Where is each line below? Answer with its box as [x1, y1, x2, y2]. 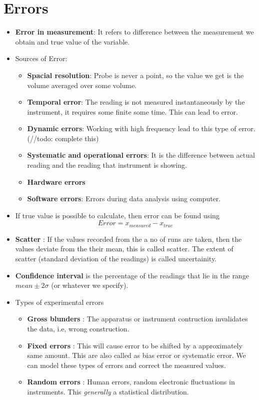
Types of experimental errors [15, 296, 104, 307]
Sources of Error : [15, 53, 67, 64]
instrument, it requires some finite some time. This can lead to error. [27, 106, 238, 117]
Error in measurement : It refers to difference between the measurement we [15, 27, 254, 37]
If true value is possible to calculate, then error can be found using [15, 210, 219, 220]
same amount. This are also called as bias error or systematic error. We [27, 350, 246, 360]
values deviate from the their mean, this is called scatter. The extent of [15, 243, 233, 254]
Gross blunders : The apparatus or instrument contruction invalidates [27, 313, 248, 324]
